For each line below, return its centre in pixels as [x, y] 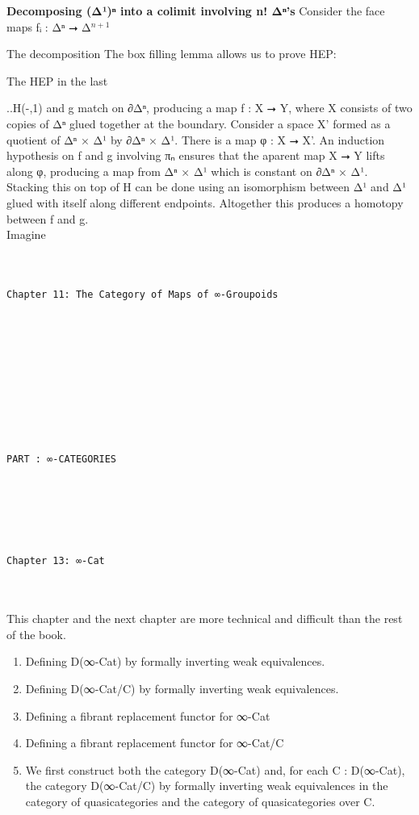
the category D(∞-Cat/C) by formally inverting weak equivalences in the [207, 786]
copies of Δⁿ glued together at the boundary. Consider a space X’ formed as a [199, 123]
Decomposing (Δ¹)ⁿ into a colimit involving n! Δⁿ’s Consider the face [196, 10]
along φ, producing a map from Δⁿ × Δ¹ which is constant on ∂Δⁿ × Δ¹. [187, 171]
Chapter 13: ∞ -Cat [56, 561]
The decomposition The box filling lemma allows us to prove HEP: [172, 54]
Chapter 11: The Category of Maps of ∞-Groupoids [142, 294]
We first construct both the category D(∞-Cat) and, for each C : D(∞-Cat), [215, 769]
